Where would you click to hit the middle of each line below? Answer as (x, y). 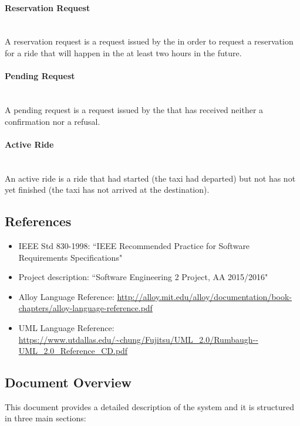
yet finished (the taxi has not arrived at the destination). (107, 190)
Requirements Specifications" (70, 257)
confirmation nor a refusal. (53, 121)
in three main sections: (45, 418)
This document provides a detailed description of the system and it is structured (150, 406)
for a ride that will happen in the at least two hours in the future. (123, 52)
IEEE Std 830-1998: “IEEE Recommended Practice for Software (134, 245)
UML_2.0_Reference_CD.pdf (73, 351)
